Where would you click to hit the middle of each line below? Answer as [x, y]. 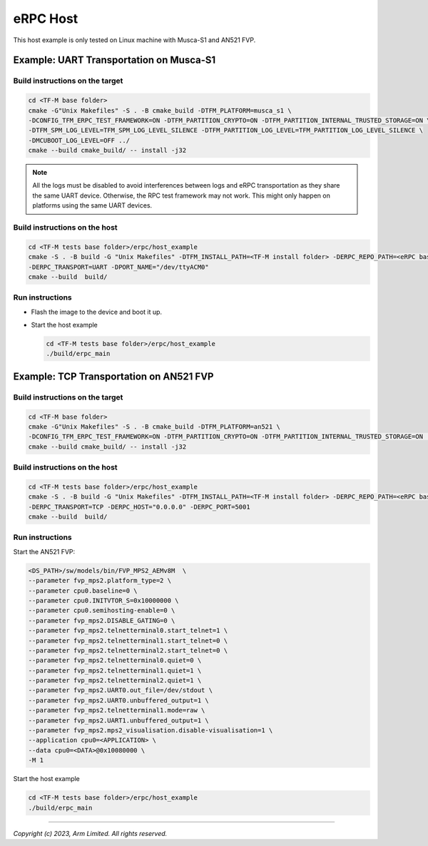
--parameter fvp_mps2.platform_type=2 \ [100, 581]
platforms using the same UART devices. [92, 205]
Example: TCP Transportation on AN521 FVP [113, 376]
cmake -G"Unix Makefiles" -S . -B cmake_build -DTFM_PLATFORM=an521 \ [154, 427]
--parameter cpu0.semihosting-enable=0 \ [102, 611]
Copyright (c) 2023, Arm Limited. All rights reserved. [90, 833]
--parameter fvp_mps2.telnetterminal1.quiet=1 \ [115, 670]
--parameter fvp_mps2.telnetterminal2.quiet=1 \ [115, 681]
